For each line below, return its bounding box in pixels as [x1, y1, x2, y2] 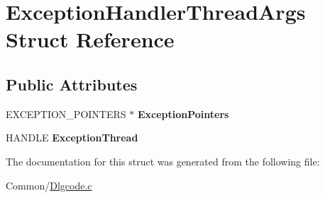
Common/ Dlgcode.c [6, 177, 92, 192]
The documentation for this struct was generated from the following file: [6, 153, 320, 168]
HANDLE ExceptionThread [6, 130, 138, 145]
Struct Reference [6, 25, 175, 54]
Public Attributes [6, 73, 138, 95]
